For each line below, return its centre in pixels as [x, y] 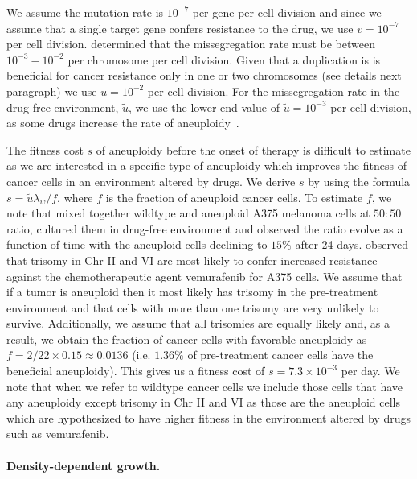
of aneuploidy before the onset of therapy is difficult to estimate [253, 149]
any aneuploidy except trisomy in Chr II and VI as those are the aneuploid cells [204, 402]
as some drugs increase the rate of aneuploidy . [123, 123]
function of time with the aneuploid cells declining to [137, 244]
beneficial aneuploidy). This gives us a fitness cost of [136, 371]
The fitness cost [45, 149]
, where [75, 197]
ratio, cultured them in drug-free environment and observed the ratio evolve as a [205, 228]
